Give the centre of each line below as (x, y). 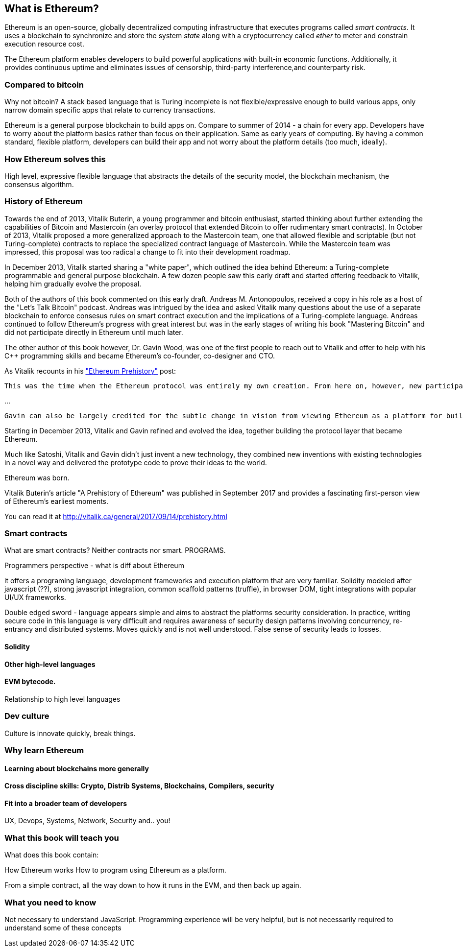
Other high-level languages (50, 664)
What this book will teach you (62, 838)
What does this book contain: (52, 855)
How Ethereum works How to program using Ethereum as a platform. (115, 870)
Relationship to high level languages (62, 699)
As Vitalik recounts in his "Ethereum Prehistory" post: (90, 371)
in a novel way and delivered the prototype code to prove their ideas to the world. (136, 462)
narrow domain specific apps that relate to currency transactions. (110, 110)
